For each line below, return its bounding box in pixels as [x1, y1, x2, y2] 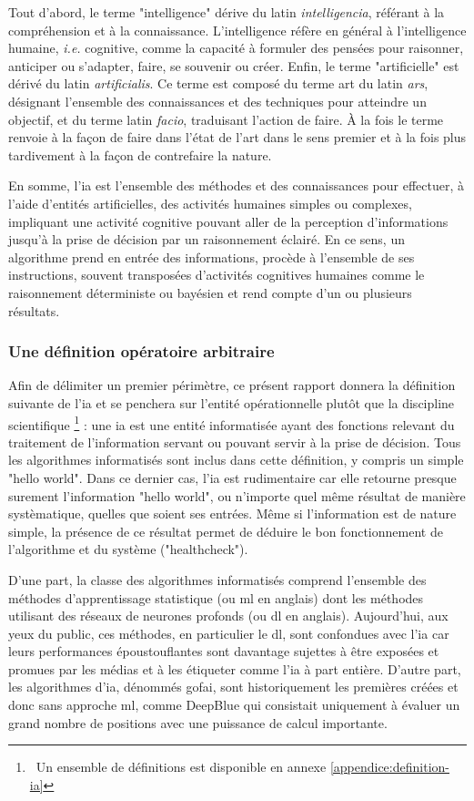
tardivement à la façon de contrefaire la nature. [8, 145, 272, 164]
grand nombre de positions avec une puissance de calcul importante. [8, 713, 388, 732]
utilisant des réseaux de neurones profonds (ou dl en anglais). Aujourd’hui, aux [8, 606, 449, 625]
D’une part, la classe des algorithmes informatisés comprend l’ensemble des [8, 570, 427, 589]
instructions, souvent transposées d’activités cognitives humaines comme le [8, 265, 425, 284]
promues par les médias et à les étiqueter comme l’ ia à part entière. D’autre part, [8, 659, 461, 678]
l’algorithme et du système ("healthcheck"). [8, 539, 248, 559]
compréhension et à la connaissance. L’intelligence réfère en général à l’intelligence [8, 20, 467, 39]
